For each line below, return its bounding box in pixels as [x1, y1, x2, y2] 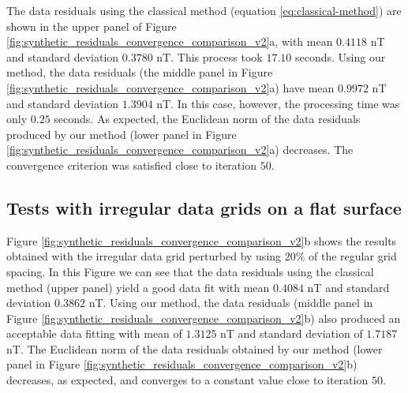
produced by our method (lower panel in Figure [6, 125, 237, 142]
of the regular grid [309, 248, 397, 264]
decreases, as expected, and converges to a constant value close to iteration [6, 372, 369, 388]
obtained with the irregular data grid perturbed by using [6, 248, 282, 264]
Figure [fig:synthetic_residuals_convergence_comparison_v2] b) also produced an [6, 309, 401, 326]
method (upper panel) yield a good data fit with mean [6, 279, 270, 295]
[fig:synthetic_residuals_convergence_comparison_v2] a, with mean [6, 33, 333, 50]
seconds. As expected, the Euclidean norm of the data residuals [54, 110, 361, 127]
